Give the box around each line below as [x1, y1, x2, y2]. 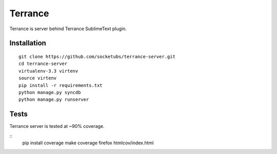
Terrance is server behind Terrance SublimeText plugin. [9, 26, 127, 32]
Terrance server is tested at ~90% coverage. [9, 123, 105, 129]
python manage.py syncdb [18, 90, 81, 95]
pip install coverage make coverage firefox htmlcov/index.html [22, 140, 154, 146]
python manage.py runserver [18, 97, 89, 102]
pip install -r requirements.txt [18, 82, 103, 88]
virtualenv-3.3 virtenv [18, 68, 78, 74]
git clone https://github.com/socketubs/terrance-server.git [18, 54, 175, 59]
